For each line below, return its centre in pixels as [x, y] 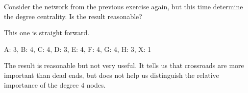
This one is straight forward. [47, 33]
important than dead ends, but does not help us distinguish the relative [112, 75]
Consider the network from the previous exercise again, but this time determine [124, 6]
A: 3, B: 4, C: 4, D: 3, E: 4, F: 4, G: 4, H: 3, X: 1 [78, 49]
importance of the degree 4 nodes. [55, 84]
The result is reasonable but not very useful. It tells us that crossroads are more [124, 65]
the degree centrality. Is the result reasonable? [73, 16]
